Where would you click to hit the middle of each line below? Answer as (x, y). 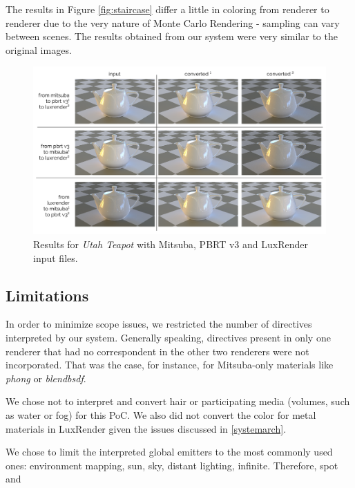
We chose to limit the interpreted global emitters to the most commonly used (169, 452)
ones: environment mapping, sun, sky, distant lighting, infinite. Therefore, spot (172, 465)
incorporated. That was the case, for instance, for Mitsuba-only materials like (170, 365)
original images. (39, 49)
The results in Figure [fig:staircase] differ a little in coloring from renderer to (167, 9)
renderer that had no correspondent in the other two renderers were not (157, 351)
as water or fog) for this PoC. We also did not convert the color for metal (161, 414)
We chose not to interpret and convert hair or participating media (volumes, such (178, 401)
